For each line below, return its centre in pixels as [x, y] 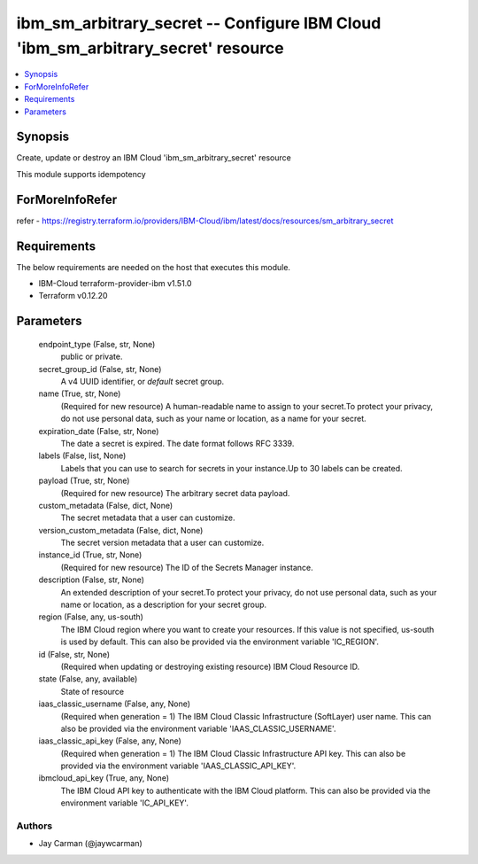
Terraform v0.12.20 [73, 296]
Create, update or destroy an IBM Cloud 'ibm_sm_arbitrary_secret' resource [154, 158]
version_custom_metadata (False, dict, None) [121, 530]
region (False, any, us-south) [91, 617]
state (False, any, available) [88, 679]
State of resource [93, 691]
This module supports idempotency [81, 174]
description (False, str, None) [92, 580]
